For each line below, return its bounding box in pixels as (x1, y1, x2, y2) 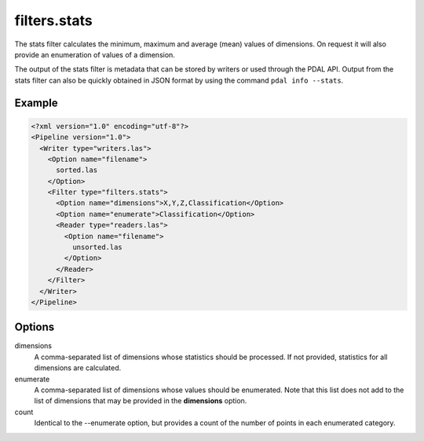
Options (14, 321, 55, 334)
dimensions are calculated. (34, 363, 122, 373)
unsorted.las (71, 243, 123, 252)
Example (14, 96, 58, 109)
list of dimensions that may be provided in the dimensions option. (34, 396, 247, 406)
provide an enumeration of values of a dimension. (14, 50, 176, 59)
